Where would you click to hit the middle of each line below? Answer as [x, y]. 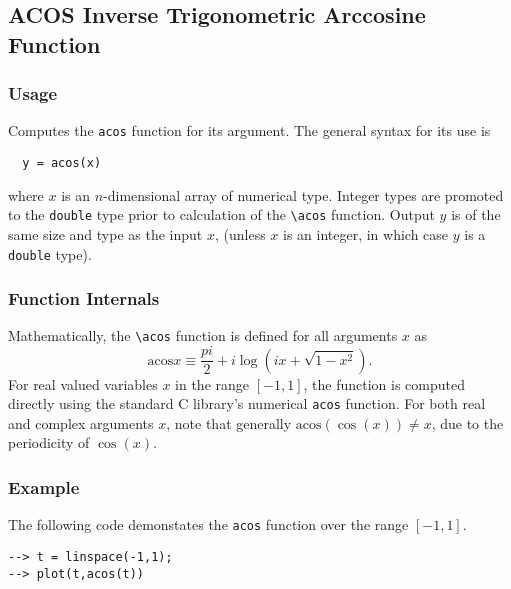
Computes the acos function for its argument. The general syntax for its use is [249, 130]
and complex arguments [81, 422]
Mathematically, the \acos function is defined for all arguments [203, 335]
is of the [476, 214]
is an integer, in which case [366, 233]
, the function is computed [384, 383]
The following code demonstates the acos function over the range [208, 524]
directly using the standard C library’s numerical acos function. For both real [247, 403]
